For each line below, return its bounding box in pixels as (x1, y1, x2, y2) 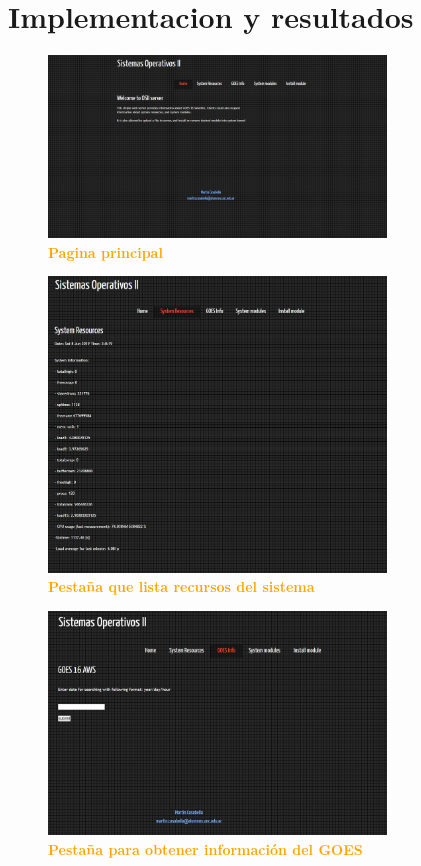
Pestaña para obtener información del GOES (48, 838, 363, 859)
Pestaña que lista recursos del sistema (48, 576, 315, 597)
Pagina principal (48, 241, 163, 262)
